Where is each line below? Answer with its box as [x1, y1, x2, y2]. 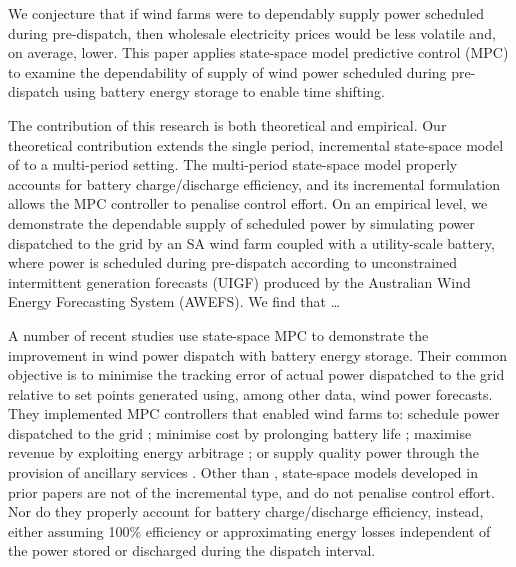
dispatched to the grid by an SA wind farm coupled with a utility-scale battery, [8, 232, 495, 253]
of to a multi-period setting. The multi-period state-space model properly [8, 154, 458, 175]
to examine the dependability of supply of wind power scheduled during [8, 61, 447, 82]
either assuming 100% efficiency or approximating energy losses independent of [8, 520, 491, 541]
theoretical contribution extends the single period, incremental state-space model [8, 134, 504, 155]
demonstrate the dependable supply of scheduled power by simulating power [8, 212, 475, 233]
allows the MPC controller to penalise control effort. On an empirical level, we [8, 193, 488, 214]
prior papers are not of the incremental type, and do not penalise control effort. [8, 481, 495, 502]
